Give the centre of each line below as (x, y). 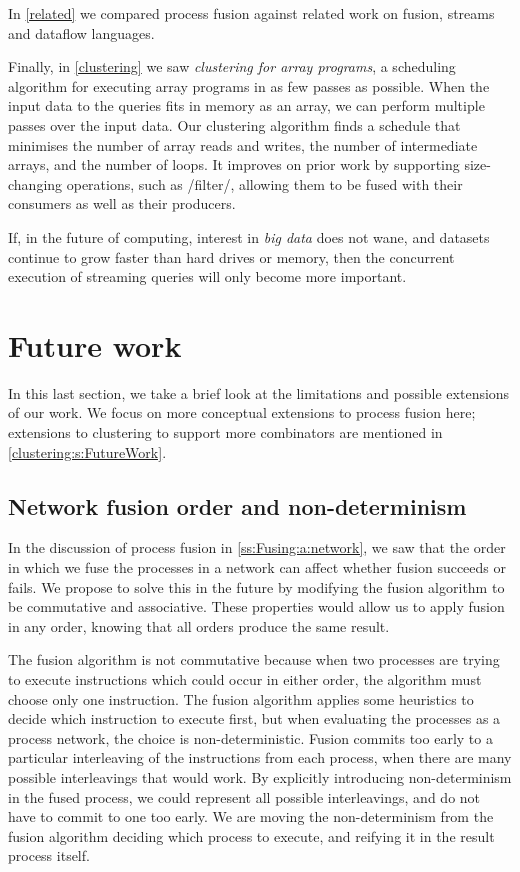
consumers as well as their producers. (122, 203)
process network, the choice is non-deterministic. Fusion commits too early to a (250, 737)
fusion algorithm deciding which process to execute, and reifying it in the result (251, 835)
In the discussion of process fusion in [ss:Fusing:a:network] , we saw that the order (257, 547)
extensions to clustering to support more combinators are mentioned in (225, 432)
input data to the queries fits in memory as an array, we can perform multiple (246, 105)
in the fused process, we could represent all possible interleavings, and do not (244, 796)
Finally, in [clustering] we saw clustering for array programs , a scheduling (232, 66)
